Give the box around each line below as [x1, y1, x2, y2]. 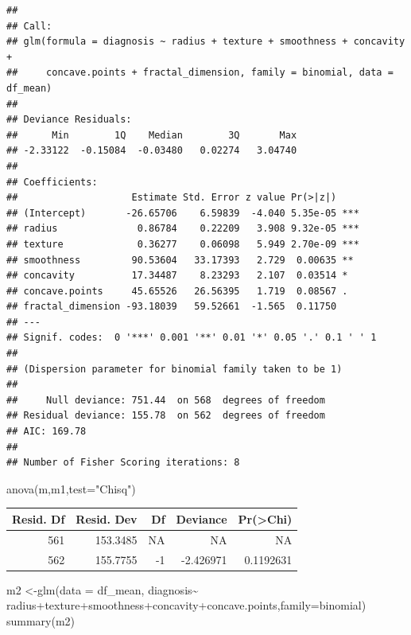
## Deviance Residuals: [6, 114, 132, 126]
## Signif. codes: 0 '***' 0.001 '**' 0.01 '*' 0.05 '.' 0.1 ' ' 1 [6, 332, 377, 344]
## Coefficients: [6, 176, 98, 188]
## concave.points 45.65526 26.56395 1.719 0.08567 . [6, 285, 348, 297]
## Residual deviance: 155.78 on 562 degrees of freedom [6, 410, 325, 422]
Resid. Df [12, 510, 65, 527]
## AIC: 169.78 [6, 426, 87, 438]
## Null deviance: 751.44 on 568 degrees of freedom [6, 394, 325, 406]
